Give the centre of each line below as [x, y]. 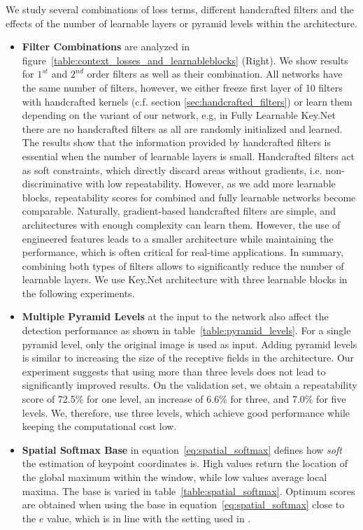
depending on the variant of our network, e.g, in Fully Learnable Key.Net [179, 115]
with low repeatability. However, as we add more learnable [211, 184]
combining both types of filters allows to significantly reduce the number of [183, 265]
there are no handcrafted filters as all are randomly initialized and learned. [182, 128]
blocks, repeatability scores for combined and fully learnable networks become [189, 197]
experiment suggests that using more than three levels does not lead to [174, 371]
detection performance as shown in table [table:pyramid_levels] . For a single [186, 330]
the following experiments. [78, 293]
